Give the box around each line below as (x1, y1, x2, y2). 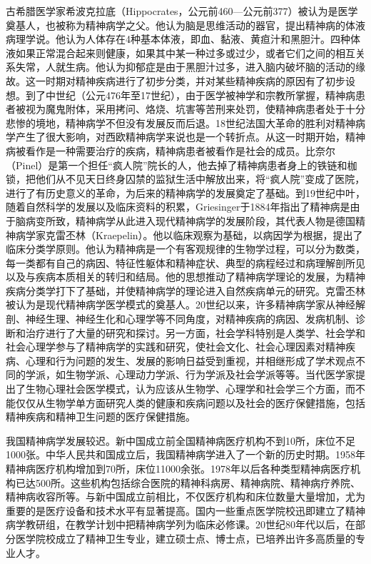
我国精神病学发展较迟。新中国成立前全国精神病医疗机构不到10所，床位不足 (6, 433, 355, 448)
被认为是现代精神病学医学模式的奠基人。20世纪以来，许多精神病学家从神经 (6, 297, 355, 312)
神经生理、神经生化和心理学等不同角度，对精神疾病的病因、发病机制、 (25, 311, 355, 326)
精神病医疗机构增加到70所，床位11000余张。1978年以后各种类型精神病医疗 (6, 461, 350, 475)
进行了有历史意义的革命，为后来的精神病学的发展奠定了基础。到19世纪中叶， (6, 185, 365, 200)
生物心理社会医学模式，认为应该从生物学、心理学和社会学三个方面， (25, 381, 345, 396)
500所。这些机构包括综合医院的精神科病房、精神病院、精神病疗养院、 (35, 475, 360, 490)
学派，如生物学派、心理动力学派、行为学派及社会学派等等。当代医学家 (25, 367, 355, 382)
